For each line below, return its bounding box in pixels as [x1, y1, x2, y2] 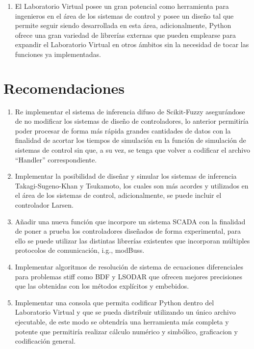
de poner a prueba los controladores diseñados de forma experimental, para [15, 226, 241, 236]
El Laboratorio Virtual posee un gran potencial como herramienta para [15, 1, 229, 11]
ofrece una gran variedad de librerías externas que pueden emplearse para [15, 29, 236, 40]
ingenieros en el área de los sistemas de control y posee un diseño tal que [15, 10, 234, 21]
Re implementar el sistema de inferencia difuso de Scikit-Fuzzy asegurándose [15, 106, 245, 116]
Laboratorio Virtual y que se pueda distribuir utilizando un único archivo [15, 307, 236, 317]
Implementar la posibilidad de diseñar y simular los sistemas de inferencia [15, 171, 237, 181]
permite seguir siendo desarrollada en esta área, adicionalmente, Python [15, 20, 231, 30]
